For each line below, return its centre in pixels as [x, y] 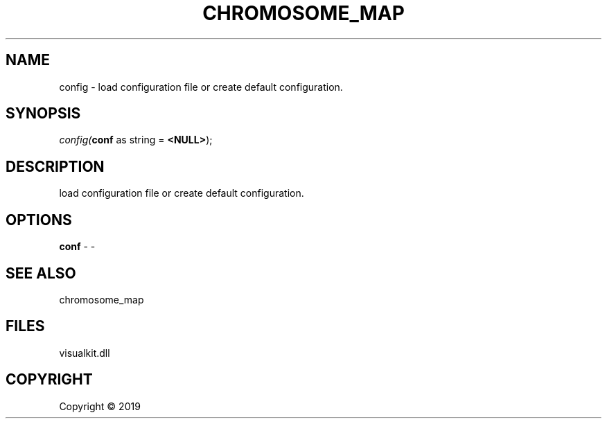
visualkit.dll [85, 353]
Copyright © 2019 [100, 406]
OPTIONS [39, 220]
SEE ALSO [41, 273]
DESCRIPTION [55, 166]
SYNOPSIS [43, 114]
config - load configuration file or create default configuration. [201, 87]
